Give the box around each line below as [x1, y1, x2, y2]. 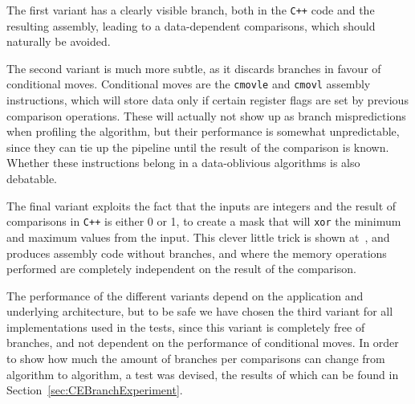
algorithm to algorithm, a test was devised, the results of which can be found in [6, 365, 399, 382]
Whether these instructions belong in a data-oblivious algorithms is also [6, 154, 360, 171]
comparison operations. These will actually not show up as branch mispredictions [6, 107, 406, 124]
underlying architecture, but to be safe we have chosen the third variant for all [6, 303, 393, 320]
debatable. [6, 170, 58, 187]
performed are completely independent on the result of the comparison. [6, 260, 356, 277]
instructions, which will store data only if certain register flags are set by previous [6, 92, 409, 108]
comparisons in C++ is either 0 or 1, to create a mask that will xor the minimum [6, 213, 401, 230]
